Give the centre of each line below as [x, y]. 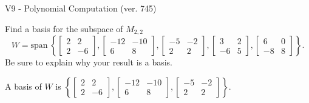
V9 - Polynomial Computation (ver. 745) [81, 8]
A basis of [23, 86]
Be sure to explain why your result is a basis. [89, 62]
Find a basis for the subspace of [64, 28]
